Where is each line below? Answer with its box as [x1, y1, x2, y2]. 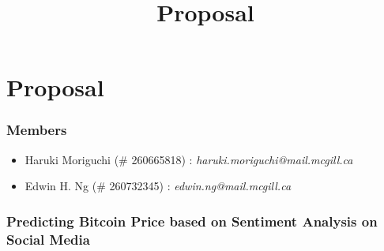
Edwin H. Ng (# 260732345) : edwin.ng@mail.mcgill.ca [24, 178, 292, 194]
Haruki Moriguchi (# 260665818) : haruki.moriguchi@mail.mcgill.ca [24, 151, 353, 167]
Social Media [6, 229, 90, 249]
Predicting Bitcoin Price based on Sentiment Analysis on [6, 211, 378, 230]
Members [6, 120, 67, 140]
